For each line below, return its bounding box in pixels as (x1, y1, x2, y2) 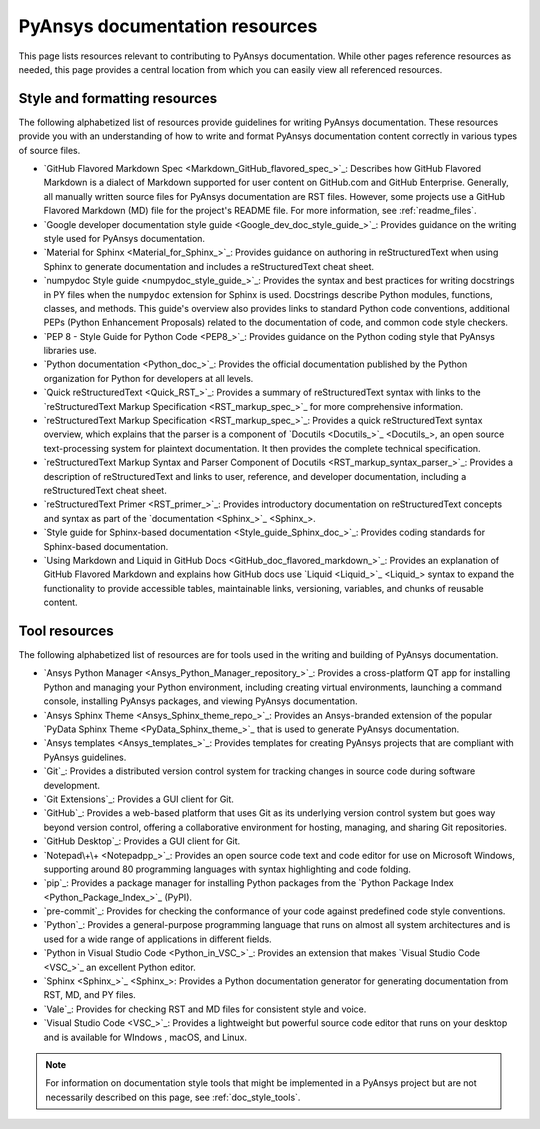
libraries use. (43, 345, 97, 357)
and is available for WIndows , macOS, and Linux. (43, 1031, 248, 1043)
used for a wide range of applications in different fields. (43, 933, 272, 945)
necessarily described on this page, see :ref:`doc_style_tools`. (45, 1091, 301, 1103)
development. (43, 779, 100, 791)
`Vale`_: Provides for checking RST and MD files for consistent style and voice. (43, 1003, 367, 1015)
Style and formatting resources (18, 90, 218, 107)
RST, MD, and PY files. (43, 989, 137, 1001)
